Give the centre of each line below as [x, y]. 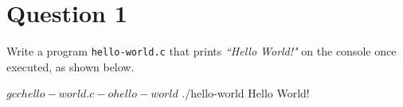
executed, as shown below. [70, 66]
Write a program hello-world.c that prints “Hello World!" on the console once [201, 51]
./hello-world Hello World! [246, 93]
